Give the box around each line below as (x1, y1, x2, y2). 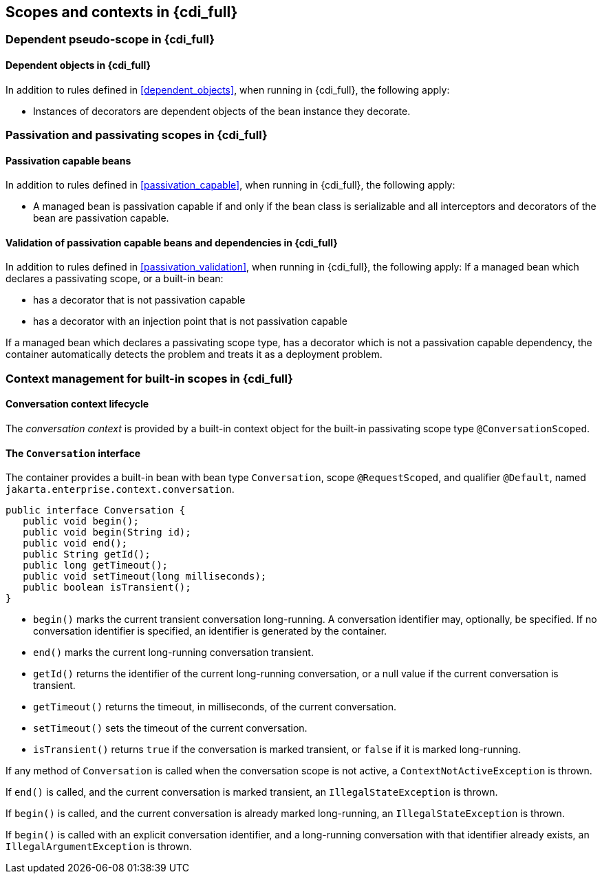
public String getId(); (23, 549, 151, 560)
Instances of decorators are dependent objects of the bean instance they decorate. (33, 105, 411, 117)
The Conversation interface (6, 447, 141, 459)
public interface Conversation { (6, 505, 186, 516)
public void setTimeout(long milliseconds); (23, 571, 267, 582)
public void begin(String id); (23, 527, 191, 538)
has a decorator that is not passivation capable (33, 294, 246, 306)
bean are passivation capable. (33, 212, 169, 224)
